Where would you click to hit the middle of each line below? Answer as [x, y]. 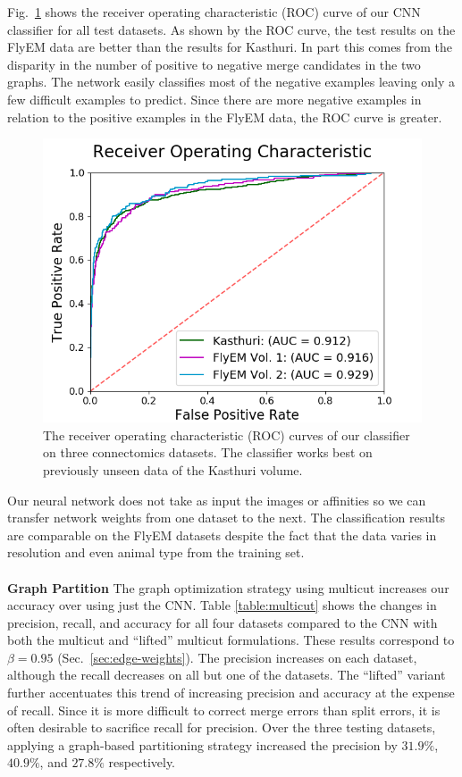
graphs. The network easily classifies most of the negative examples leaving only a [231, 82]
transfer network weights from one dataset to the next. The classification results [226, 518]
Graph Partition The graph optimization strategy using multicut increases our [228, 587]
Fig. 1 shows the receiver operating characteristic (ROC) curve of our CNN [214, 12]
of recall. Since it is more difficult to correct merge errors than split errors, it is [224, 710]
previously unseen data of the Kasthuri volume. [173, 469]
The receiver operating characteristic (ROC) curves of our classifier [227, 434]
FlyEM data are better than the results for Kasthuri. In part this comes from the [230, 47]
